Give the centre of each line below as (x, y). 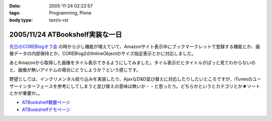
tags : (15, 13)
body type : (21, 20)
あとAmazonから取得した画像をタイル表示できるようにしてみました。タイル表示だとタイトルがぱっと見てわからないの (132, 63)
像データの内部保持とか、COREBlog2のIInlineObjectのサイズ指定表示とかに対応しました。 (103, 53)
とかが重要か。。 (26, 93)
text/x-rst (59, 20)
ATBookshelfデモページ (46, 109)
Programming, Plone (70, 13)
